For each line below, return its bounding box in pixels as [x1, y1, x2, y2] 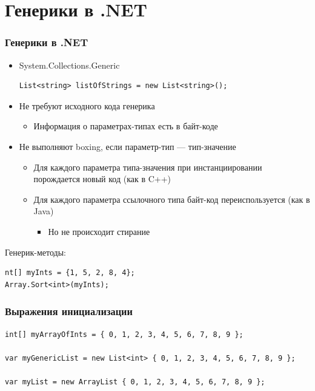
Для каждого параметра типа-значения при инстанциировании [33, 160, 262, 173]
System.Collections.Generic [19, 58, 120, 71]
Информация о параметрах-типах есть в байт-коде [33, 120, 218, 132]
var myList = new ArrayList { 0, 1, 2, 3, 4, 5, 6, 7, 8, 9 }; [5, 377, 265, 386]
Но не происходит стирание [48, 225, 150, 237]
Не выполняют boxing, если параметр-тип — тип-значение [19, 140, 236, 152]
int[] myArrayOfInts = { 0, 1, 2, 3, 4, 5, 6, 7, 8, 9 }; [5, 330, 244, 339]
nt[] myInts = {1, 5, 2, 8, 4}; [5, 268, 135, 277]
